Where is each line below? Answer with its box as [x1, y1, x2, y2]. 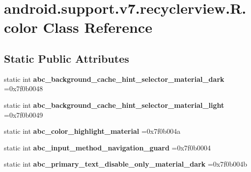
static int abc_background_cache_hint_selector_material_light [4, 99, 224, 110]
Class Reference [43, 17, 152, 37]
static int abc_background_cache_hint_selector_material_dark [4, 74, 224, 84]
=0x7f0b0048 [4, 83, 43, 94]
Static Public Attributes [4, 50, 129, 66]
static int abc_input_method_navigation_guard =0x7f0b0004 [4, 142, 211, 152]
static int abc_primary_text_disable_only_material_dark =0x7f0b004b [4, 159, 248, 169]
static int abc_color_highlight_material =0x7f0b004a [4, 126, 181, 136]
